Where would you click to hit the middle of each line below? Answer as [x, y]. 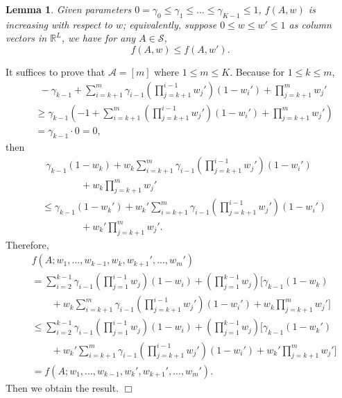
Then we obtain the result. [62, 387]
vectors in [26, 38]
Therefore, [27, 244]
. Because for [257, 71]
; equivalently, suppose [170, 24]
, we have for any [99, 38]
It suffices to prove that [55, 71]
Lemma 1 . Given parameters [69, 9]
